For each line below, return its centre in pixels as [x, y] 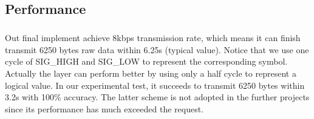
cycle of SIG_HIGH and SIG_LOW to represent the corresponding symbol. [146, 61]
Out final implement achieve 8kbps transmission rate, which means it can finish [153, 38]
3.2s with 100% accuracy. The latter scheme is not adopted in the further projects [157, 97]
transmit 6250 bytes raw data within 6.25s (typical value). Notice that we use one [157, 49]
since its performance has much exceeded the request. [104, 108]
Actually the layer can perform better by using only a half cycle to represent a [151, 73]
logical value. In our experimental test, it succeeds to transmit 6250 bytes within [155, 85]
